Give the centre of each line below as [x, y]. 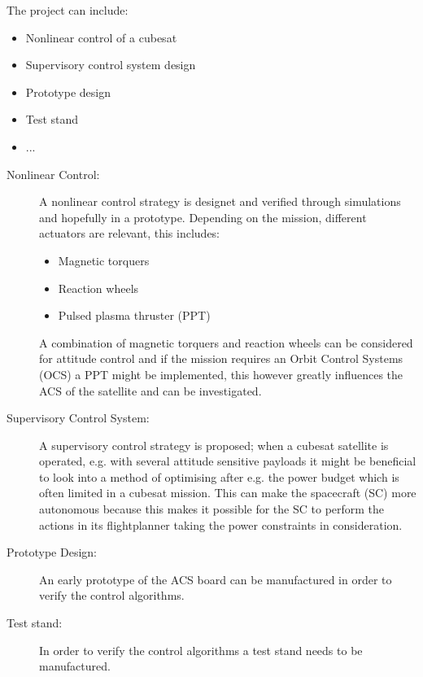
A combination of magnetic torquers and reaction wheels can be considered [226, 342]
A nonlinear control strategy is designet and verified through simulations [220, 201]
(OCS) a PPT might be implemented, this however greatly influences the [221, 374]
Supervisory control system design [111, 65]
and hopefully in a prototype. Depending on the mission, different [203, 217]
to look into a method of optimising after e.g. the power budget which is [219, 476]
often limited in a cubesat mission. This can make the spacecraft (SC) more [228, 493]
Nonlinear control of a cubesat [101, 37]
